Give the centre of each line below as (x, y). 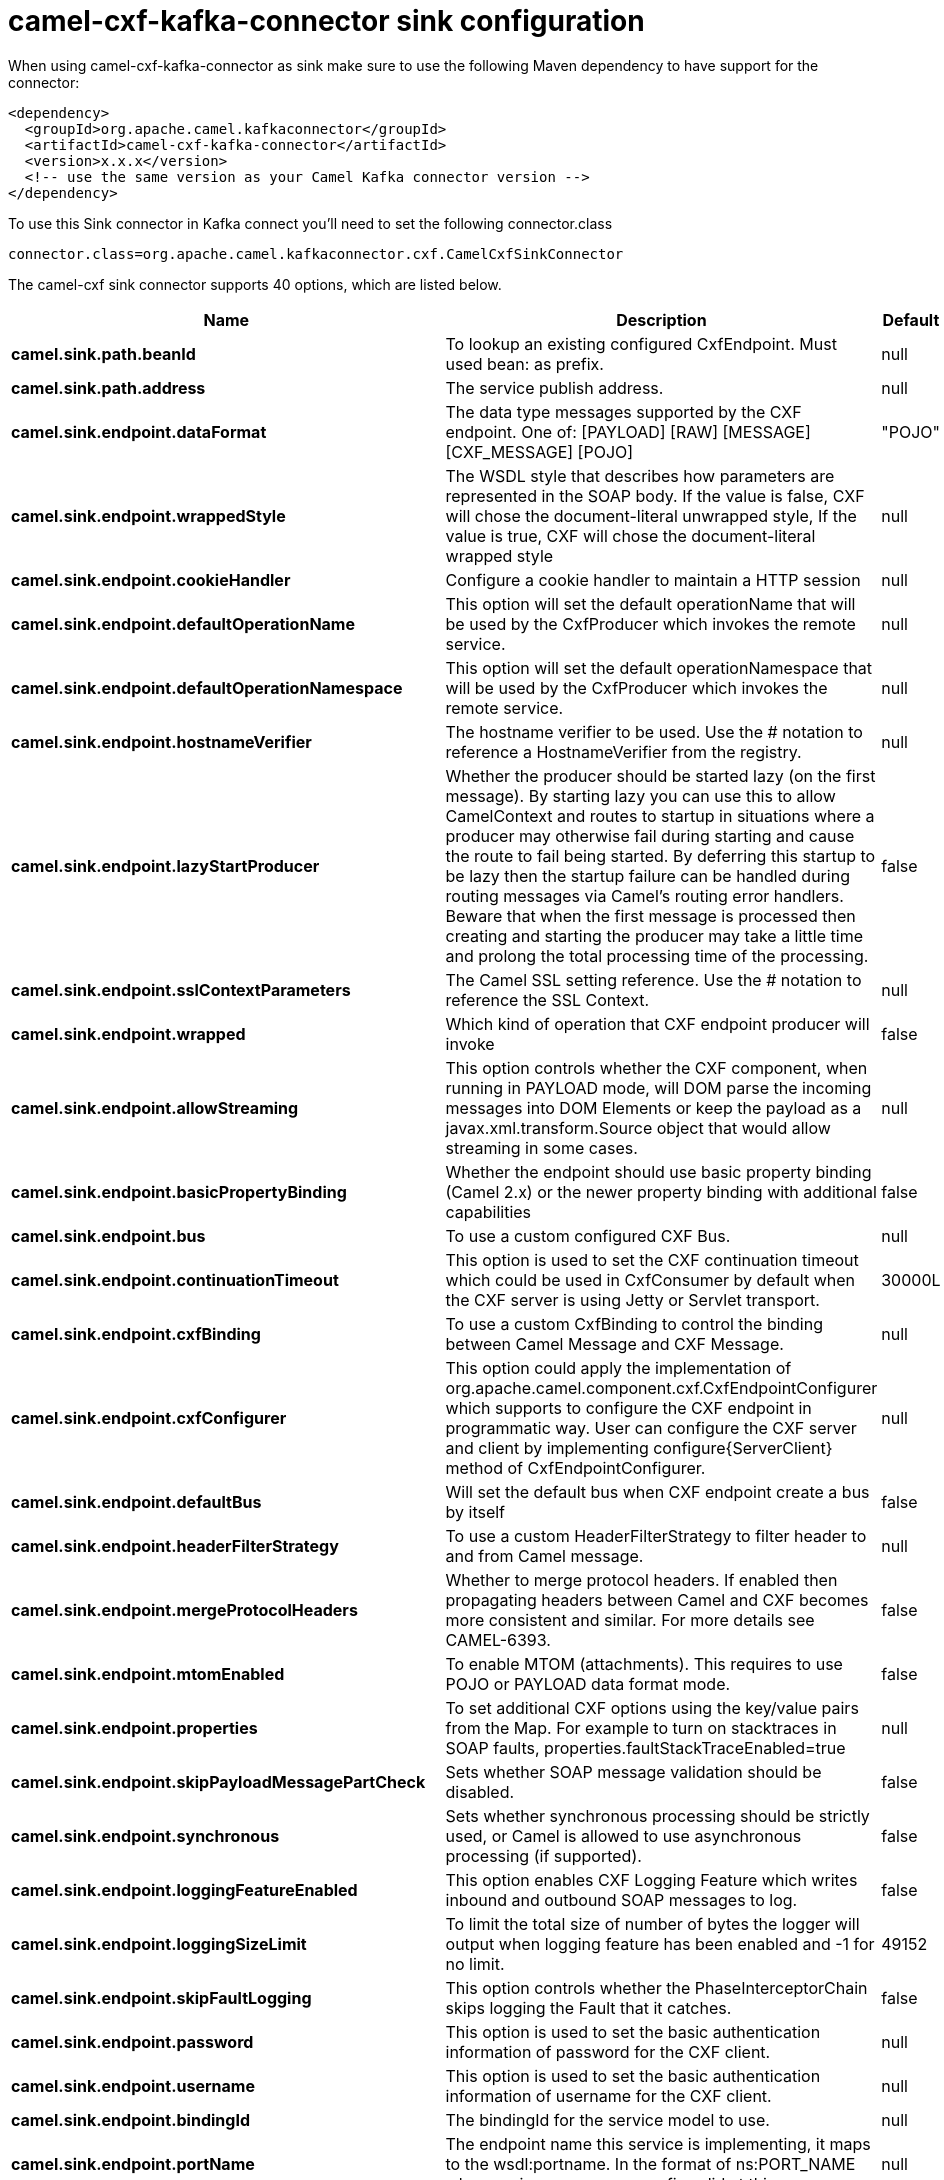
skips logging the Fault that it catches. (588, 2007)
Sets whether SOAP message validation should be (633, 1771)
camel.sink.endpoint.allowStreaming (155, 1107)
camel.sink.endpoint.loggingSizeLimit (159, 1943)
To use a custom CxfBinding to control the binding (634, 1323)
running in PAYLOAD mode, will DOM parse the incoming (658, 1087)
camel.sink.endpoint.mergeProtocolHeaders (184, 1609)
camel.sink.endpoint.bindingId (130, 2119)
